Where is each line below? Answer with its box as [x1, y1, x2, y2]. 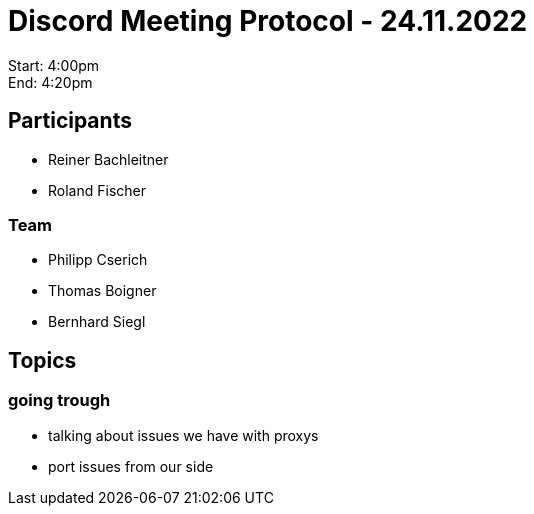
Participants [8, 108, 132, 134]
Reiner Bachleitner [48, 150, 169, 168]
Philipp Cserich [48, 251, 148, 269]
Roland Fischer [48, 181, 146, 199]
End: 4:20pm [8, 73, 93, 91]
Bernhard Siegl [48, 313, 146, 331]
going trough [8, 390, 111, 411]
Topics [8, 347, 77, 373]
